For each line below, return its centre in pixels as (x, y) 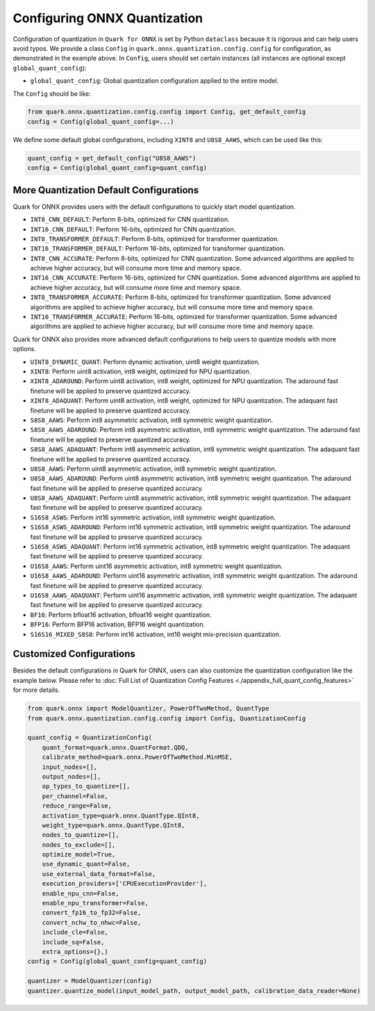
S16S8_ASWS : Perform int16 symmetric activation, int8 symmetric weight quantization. (153, 517)
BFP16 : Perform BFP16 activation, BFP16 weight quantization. (118, 624)
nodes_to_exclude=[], (79, 844)
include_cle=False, (75, 932)
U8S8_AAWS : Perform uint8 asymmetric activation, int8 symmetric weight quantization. (153, 469)
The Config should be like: (52, 93)
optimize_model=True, (79, 855)
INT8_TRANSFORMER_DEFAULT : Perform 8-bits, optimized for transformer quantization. (155, 238)
